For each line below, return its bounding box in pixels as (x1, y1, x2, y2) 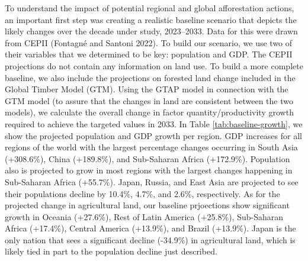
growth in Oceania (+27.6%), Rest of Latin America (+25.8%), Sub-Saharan (5, 210, 283, 223)
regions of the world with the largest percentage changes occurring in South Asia (5, 141, 298, 153)
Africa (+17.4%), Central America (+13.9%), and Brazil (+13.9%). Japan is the (5, 222, 296, 234)
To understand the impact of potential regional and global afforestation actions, (5, 2, 294, 14)
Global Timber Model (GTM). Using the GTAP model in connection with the (5, 83, 288, 95)
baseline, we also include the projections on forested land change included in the (5, 71, 296, 83)
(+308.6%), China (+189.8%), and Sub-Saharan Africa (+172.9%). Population (5, 152, 290, 165)
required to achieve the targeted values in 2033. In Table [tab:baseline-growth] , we (5, 117, 303, 130)
